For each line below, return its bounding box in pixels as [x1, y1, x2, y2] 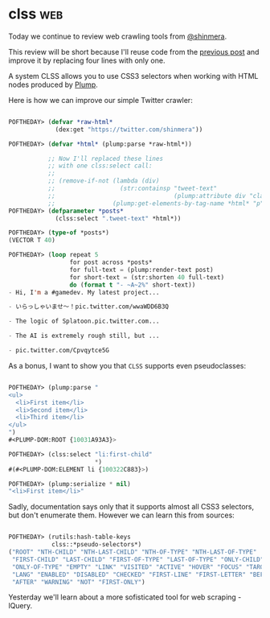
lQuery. [8, 601, 33, 611]
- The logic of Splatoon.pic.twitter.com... [8, 317, 160, 326]
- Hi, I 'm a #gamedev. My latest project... [8, 288, 160, 296]
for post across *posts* [69, 258, 153, 266]
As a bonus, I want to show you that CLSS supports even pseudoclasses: [8, 360, 247, 370]
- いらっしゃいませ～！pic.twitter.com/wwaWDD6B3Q [8, 303, 170, 311]
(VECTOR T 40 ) [8, 237, 56, 245]
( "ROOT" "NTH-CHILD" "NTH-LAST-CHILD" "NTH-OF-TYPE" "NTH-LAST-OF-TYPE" [8, 548, 257, 556]
